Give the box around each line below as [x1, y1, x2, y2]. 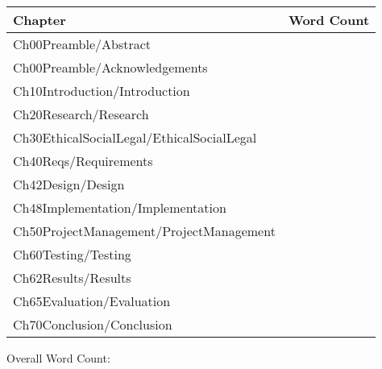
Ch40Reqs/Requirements [13, 151, 153, 170]
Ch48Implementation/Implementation [13, 198, 226, 217]
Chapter [13, 10, 66, 29]
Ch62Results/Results [13, 268, 131, 287]
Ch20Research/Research [13, 105, 149, 123]
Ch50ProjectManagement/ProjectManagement [13, 222, 276, 240]
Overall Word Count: [6, 350, 110, 366]
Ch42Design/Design [13, 175, 125, 193]
